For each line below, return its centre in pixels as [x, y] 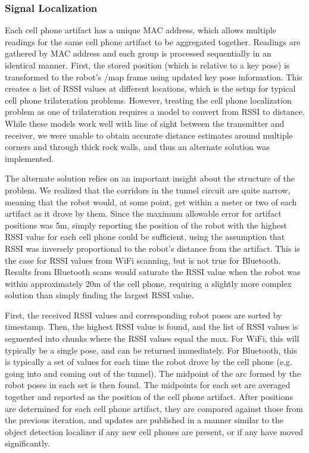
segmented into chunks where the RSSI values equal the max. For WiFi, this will [152, 338]
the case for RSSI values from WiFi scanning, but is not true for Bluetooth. [143, 260]
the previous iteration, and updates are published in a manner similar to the [144, 420]
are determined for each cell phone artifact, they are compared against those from [154, 408]
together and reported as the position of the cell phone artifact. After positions [149, 397]
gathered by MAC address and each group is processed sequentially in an [138, 53]
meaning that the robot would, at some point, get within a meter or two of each [151, 201]
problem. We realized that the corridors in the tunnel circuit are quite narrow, [148, 190]
